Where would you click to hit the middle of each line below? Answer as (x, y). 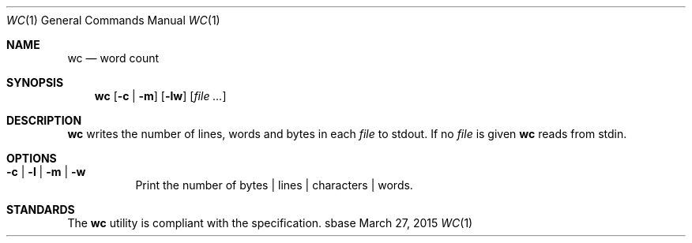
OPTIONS (32, 158)
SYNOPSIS (35, 82)
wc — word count (113, 58)
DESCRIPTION (44, 120)
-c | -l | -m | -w (46, 172)
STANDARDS (41, 209)
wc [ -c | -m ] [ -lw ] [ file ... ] (160, 96)
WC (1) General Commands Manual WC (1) (113, 20)
